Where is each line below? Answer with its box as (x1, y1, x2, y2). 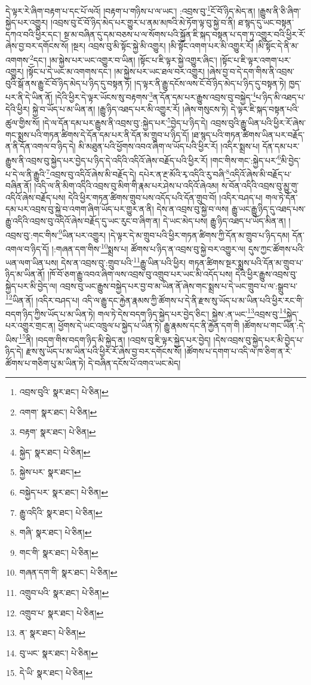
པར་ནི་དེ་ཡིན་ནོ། (5, 91, 53, 103)
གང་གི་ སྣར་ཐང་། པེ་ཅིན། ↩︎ (19, 546, 98, 558)
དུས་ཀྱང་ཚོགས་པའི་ (248, 242, 305, 255)
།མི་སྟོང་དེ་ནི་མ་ (255, 39, 299, 52)
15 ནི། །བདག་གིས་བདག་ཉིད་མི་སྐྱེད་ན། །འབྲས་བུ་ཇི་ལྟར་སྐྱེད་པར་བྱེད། (19, 331, 211, 345)
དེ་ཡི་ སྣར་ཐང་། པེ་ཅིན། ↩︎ (19, 666, 93, 679)
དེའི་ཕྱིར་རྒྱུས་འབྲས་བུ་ (235, 268, 298, 280)
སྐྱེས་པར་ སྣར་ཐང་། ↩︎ (19, 466, 81, 478)
